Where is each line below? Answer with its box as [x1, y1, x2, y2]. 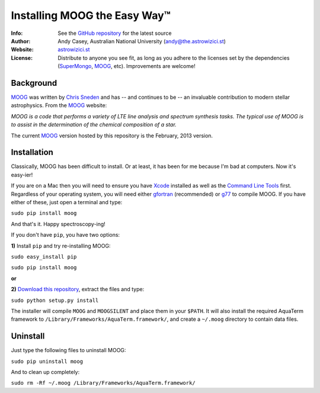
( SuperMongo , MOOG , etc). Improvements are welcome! [57, 63, 196, 70]
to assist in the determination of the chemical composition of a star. [11, 121, 177, 128]
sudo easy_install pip [11, 253, 77, 260]
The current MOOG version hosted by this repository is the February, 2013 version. [11, 132, 213, 139]
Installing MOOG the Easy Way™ [11, 9, 171, 22]
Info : [11, 30, 23, 37]
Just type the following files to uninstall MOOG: [11, 347, 126, 354]
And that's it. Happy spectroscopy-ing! [11, 220, 106, 227]
